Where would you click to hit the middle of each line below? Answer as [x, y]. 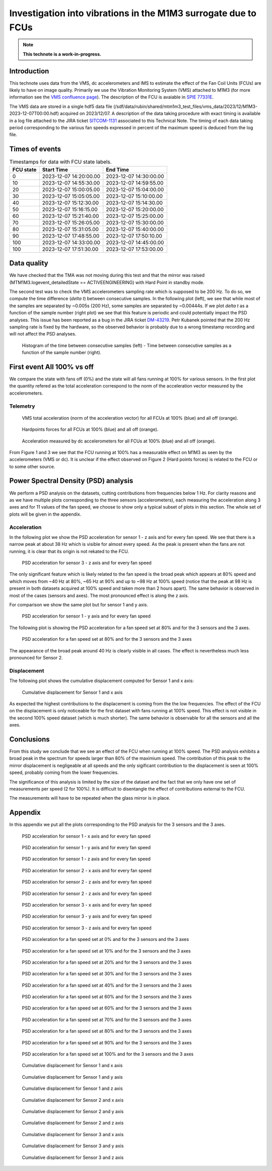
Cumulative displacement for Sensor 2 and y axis [73, 1111]
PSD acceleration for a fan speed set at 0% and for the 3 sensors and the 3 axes [105, 939]
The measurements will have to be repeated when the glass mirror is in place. [90, 798]
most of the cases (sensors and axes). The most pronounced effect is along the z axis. [99, 595]
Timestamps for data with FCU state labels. [60, 162]
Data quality [29, 263]
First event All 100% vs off [52, 367]
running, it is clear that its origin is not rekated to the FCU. [69, 551]
